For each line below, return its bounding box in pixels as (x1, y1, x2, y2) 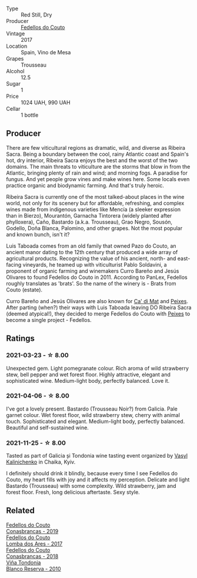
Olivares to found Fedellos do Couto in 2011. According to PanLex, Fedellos (6, 274, 188, 281)
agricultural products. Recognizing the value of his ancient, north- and (6, 255, 176, 262)
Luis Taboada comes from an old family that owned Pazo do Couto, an (6, 242, 176, 249)
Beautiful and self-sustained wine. (6, 424, 89, 431)
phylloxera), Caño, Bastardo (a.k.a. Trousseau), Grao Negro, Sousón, (6, 218, 172, 225)
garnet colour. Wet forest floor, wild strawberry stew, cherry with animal (6, 411, 181, 418)
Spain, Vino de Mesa (21, 49, 71, 55)
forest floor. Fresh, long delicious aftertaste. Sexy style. (6, 489, 140, 496)
